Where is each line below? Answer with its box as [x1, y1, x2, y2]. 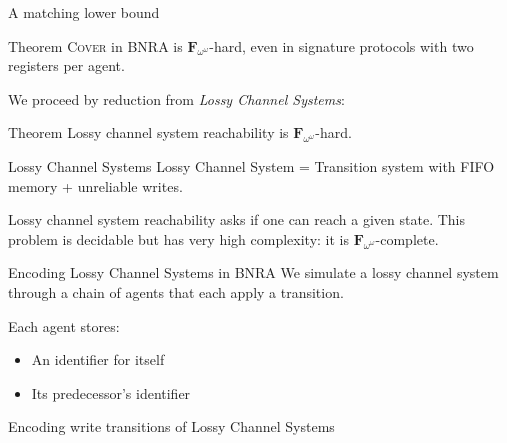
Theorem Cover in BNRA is [8, 35, 183, 56]
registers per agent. [8, 55, 125, 76]
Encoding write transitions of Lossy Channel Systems [8, 416, 335, 437]
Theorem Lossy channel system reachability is [8, 122, 289, 143]
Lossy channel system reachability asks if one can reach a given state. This [8, 209, 465, 230]
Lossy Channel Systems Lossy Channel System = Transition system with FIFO [8, 155, 495, 176]
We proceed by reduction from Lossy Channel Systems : [8, 88, 345, 109]
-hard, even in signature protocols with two [209, 35, 474, 56]
